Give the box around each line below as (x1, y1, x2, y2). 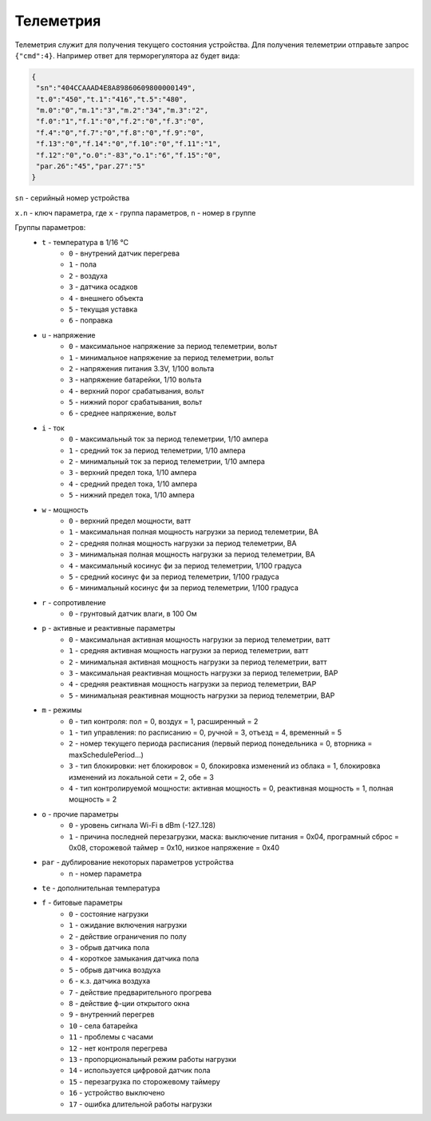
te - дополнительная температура (42, 883, 160, 893)
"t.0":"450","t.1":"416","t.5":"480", (36, 94, 188, 104)
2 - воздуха (69, 271, 108, 280)
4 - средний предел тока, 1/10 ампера (69, 479, 198, 489)
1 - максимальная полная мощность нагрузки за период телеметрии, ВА (69, 527, 318, 537)
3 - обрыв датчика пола (69, 943, 150, 953)
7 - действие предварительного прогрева (69, 987, 212, 997)
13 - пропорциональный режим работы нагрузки (69, 1054, 237, 1064)
